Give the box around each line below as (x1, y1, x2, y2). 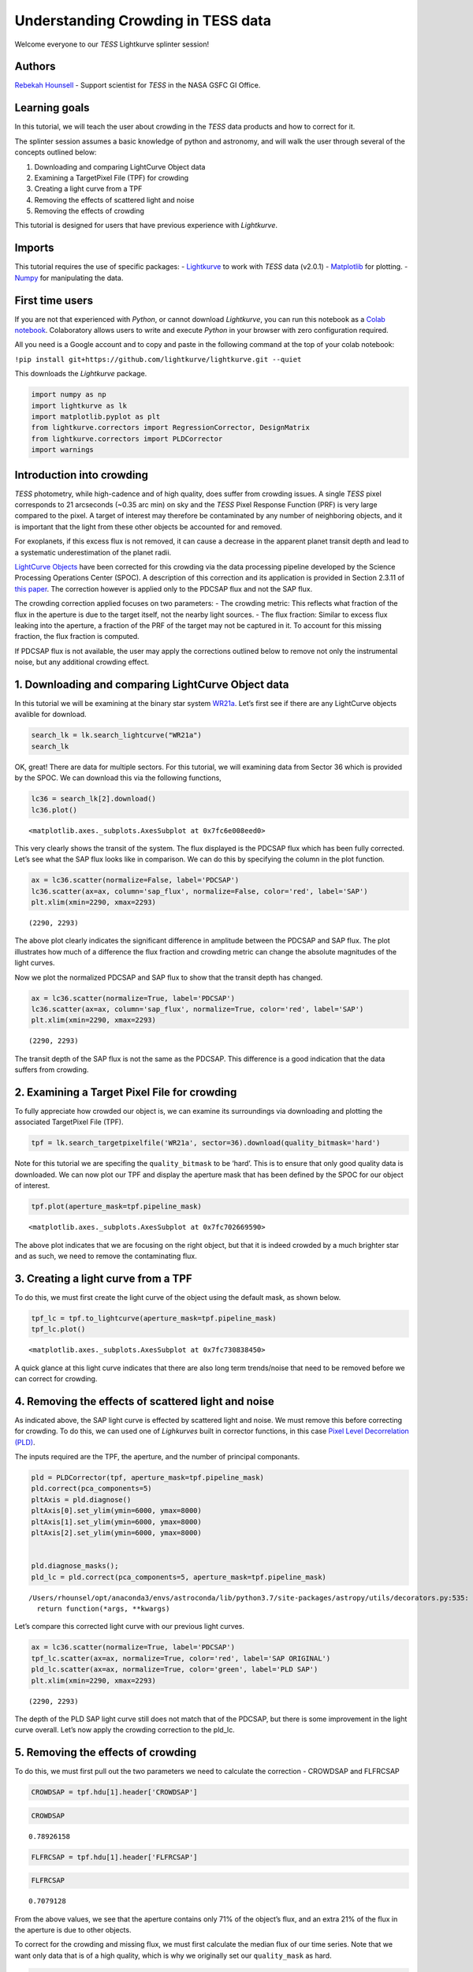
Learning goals (14, 101, 90, 114)
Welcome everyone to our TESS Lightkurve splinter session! (14, 39, 210, 49)
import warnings (31, 446, 95, 454)
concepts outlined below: (14, 148, 97, 157)
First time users (14, 293, 94, 307)
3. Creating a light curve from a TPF (14, 1272, 192, 1285)
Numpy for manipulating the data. (14, 273, 124, 282)
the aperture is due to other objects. (14, 1925, 132, 1935)
